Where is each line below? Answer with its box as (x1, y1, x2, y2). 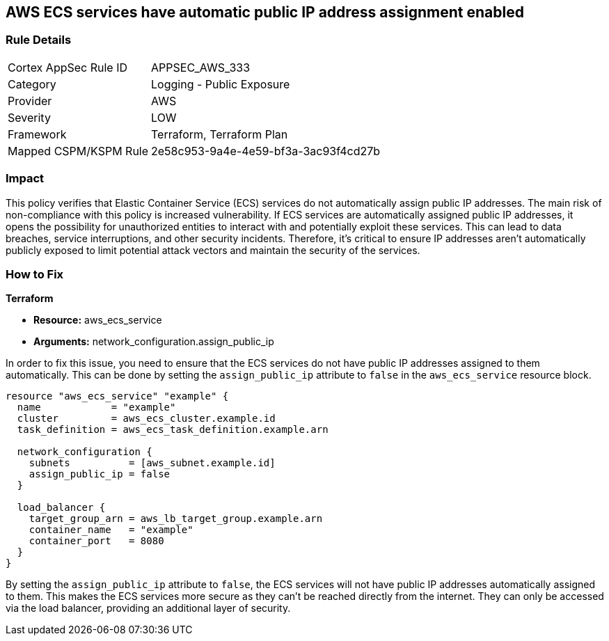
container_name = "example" (29, 524, 193, 536)
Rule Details (6, 33, 72, 47)
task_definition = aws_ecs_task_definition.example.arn (17, 424, 329, 436)
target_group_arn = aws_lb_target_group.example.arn (29, 513, 323, 525)
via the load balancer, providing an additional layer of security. (6, 602, 291, 615)
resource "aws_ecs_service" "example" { (6, 390, 229, 402)
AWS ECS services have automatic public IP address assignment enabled (6, 3, 524, 21)
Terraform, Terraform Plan (151, 127, 288, 141)
